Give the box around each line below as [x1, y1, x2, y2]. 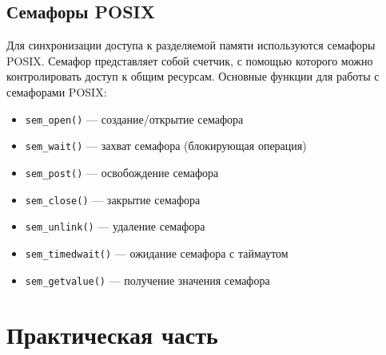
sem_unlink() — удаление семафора [25, 218, 205, 235]
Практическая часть [6, 318, 218, 351]
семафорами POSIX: [6, 83, 107, 100]
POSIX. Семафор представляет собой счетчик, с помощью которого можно [6, 52, 373, 69]
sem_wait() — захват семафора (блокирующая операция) [25, 137, 307, 154]
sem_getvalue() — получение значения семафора [25, 271, 270, 288]
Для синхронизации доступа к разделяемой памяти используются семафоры [6, 37, 376, 53]
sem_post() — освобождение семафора [25, 164, 219, 180]
